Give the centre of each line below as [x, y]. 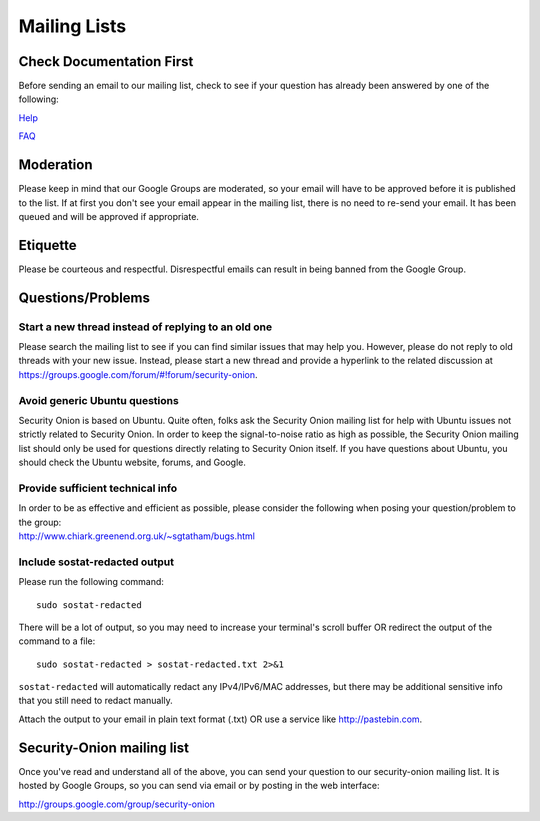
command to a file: [57, 641]
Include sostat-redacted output [96, 562]
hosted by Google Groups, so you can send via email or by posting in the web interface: [199, 786]
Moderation [55, 165]
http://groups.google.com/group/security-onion [116, 804]
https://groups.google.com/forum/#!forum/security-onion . [138, 374]
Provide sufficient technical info [98, 488]
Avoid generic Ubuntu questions [98, 400]
